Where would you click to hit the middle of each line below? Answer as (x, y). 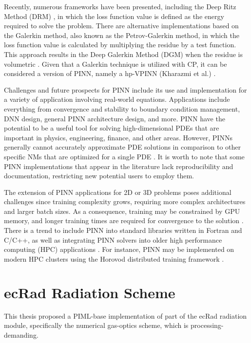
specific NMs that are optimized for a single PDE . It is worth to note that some (124, 156)
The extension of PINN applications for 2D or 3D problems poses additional (118, 192)
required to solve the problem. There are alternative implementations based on (121, 26)
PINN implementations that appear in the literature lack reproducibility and (119, 166)
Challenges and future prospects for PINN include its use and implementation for (125, 89)
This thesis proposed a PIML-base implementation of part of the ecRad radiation (125, 315)
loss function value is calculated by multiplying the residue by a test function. (120, 45)
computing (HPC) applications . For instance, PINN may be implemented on (119, 249)
